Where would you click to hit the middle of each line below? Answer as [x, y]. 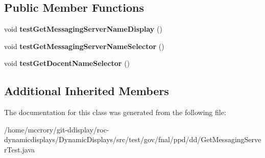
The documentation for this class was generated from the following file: [115, 112]
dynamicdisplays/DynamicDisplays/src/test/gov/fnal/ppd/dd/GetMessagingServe [133, 139]
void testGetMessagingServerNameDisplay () [83, 29]
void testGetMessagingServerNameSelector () [84, 46]
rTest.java [20, 149]
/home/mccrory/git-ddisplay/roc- [57, 129]
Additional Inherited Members [87, 91]
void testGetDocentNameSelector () [67, 63]
